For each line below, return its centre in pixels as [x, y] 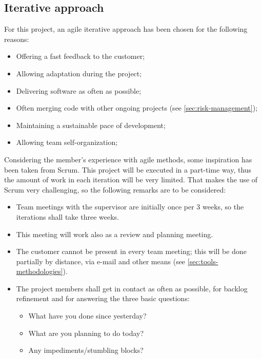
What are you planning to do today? [86, 333]
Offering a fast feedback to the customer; [80, 56]
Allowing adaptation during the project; [79, 73]
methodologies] [39, 271]
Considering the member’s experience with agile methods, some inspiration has [128, 159]
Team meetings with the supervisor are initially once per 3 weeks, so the [130, 207]
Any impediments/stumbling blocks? [86, 350]
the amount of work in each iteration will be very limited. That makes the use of [131, 179]
